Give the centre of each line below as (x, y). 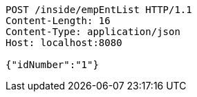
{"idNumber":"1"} (52, 65)
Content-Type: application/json (93, 32)
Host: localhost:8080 (64, 43)
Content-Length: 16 (58, 21)
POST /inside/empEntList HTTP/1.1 (99, 10)
